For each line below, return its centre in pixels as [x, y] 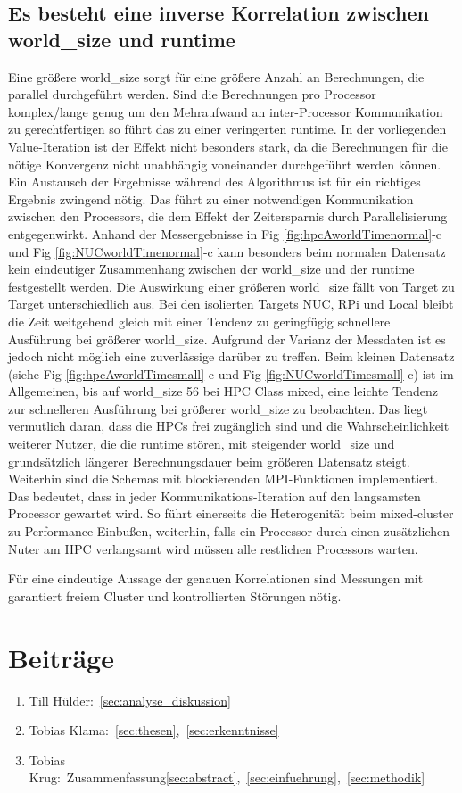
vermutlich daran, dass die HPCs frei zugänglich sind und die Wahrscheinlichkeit [229, 426]
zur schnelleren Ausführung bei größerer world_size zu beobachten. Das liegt [218, 408]
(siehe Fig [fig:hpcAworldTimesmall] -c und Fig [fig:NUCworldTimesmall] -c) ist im [231, 373]
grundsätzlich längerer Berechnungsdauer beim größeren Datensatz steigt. [209, 461]
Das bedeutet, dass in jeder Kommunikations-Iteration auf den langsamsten [214, 496]
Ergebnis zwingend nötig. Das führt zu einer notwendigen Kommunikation [211, 198]
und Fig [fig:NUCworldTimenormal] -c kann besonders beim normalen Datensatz [227, 251]
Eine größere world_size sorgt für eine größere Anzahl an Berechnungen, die [216, 76]
